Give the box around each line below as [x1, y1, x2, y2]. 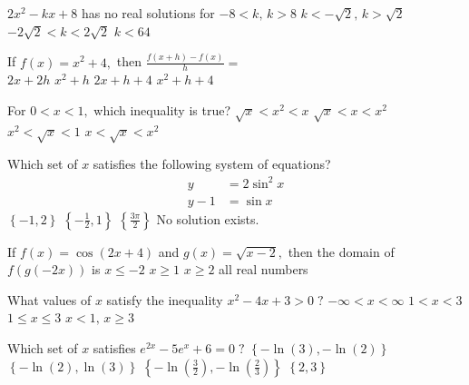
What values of [7, 290, 92, 309]
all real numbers [219, 260, 308, 279]
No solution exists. [156, 209, 259, 228]
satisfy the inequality [106, 290, 223, 309]
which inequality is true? [93, 100, 230, 119]
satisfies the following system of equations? [93, 154, 331, 173]
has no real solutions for [81, 4, 215, 22]
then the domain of [288, 242, 395, 261]
